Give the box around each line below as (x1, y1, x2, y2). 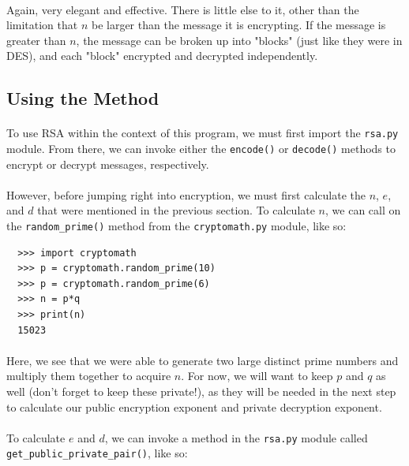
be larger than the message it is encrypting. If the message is (91, 17, 386, 33)
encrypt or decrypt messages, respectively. (6, 155, 209, 172)
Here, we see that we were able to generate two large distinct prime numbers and (6, 352, 399, 368)
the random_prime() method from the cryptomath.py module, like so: (6, 218, 347, 234)
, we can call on (325, 202, 401, 218)
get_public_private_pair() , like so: (6, 445, 188, 461)
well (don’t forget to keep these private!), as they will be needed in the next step (6, 383, 396, 400)
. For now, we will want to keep (181, 367, 333, 384)
